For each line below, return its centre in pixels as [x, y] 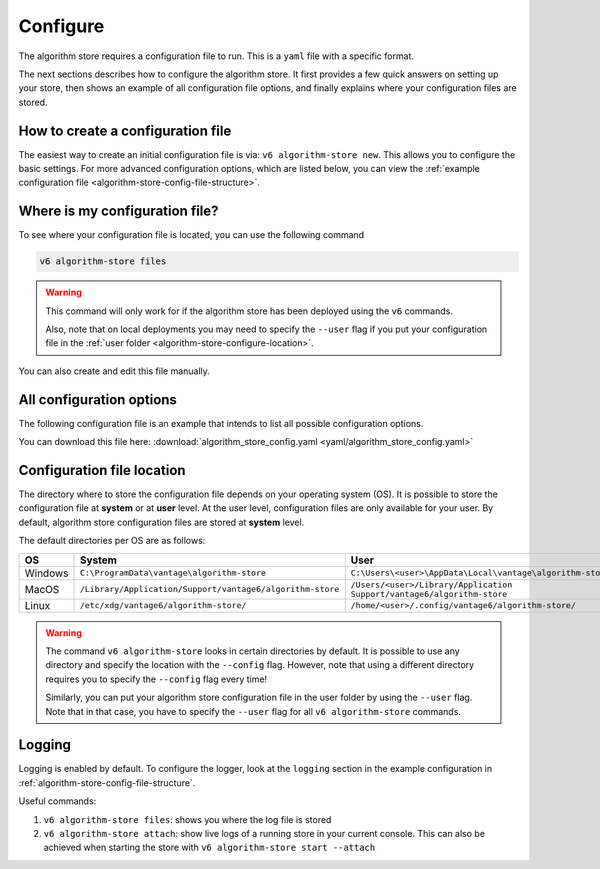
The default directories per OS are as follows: [112, 541]
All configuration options [97, 399]
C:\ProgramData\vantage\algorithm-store [173, 573]
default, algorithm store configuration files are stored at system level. [161, 522]
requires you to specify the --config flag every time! [156, 679]
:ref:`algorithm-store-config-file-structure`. [107, 782]
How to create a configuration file [125, 130]
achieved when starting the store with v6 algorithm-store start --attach [209, 847]
